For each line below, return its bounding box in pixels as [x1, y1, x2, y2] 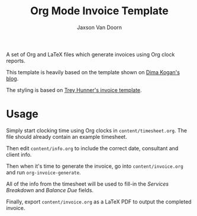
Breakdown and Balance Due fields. [6, 186, 93, 193]
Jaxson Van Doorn [76, 24, 122, 31]
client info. [6, 151, 32, 158]
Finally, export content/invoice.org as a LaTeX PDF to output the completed [6, 198, 192, 205]
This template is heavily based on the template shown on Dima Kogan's [6, 68, 180, 75]
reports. [6, 57, 25, 64]
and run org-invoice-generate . [6, 169, 81, 176]
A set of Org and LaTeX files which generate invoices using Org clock [6, 50, 175, 58]
